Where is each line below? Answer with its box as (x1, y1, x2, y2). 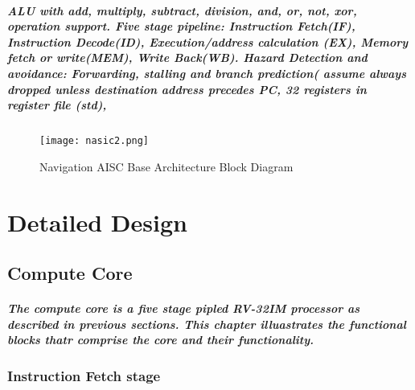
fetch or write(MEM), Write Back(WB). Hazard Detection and (7, 49, 368, 66)
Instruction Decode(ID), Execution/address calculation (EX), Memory (7, 33, 409, 50)
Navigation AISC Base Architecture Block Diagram (39, 158, 294, 174)
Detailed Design (7, 205, 187, 238)
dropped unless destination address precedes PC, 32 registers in (7, 80, 367, 97)
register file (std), (7, 96, 107, 113)
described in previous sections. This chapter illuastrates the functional (7, 315, 406, 332)
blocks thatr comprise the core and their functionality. (7, 331, 314, 348)
